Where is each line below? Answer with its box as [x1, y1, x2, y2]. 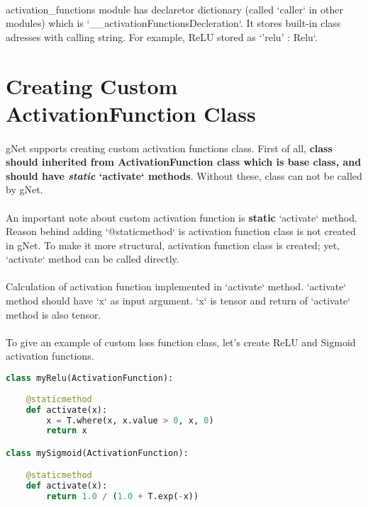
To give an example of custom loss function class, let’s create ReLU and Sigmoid [6, 334, 356, 349]
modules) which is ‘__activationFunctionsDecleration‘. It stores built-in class [6, 16, 341, 30]
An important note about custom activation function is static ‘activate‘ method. [6, 210, 357, 224]
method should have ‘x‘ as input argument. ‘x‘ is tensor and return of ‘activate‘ [6, 293, 351, 308]
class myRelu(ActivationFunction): [6, 373, 174, 384]
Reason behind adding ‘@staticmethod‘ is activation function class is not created [6, 224, 356, 239]
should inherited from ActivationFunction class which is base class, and [6, 154, 362, 169]
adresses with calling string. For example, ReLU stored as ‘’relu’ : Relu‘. [6, 29, 318, 44]
